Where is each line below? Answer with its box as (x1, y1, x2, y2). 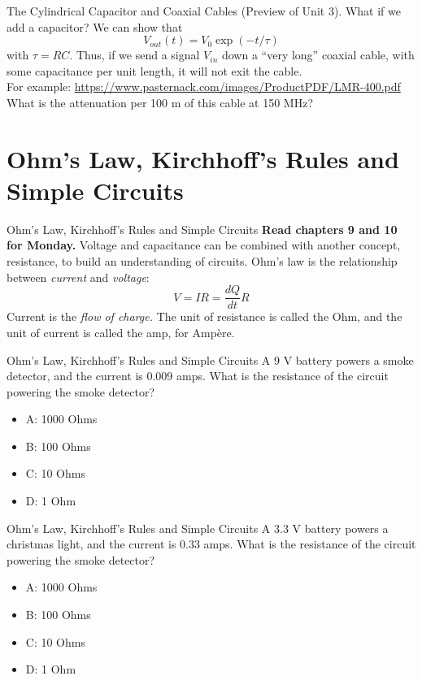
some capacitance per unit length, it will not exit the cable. (7, 62, 302, 79)
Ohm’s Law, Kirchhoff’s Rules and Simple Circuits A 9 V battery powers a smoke (7, 351, 414, 368)
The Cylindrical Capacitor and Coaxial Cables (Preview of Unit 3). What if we (7, 2, 401, 19)
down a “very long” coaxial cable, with (221, 46, 415, 63)
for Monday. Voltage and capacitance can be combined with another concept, (7, 236, 401, 253)
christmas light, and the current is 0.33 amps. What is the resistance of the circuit (7, 535, 416, 552)
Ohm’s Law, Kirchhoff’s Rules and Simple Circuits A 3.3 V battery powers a (7, 519, 389, 536)
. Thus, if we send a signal (69, 46, 200, 63)
